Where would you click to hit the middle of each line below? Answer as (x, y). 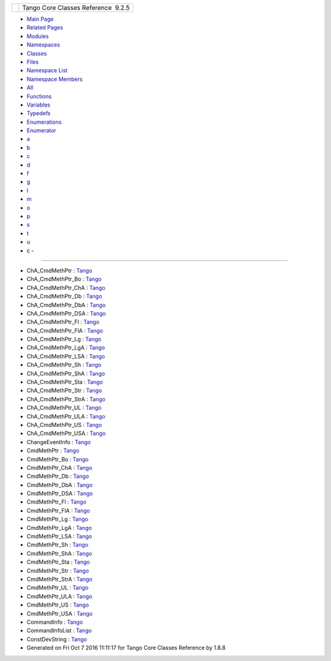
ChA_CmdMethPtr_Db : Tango (64, 297)
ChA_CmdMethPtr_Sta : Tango (65, 382)
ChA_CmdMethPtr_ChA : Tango (66, 287)
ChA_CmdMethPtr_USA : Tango (66, 433)
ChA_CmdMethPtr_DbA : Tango (66, 305)
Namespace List (47, 70)
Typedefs (39, 113)
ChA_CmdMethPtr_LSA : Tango (66, 356)
